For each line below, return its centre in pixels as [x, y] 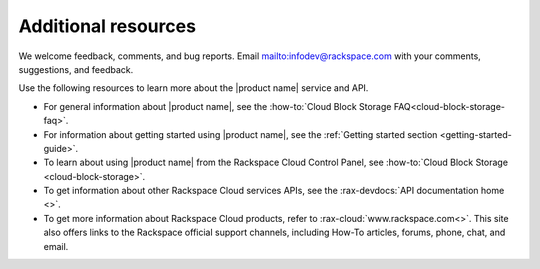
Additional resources [107, 26]
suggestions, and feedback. [76, 69]
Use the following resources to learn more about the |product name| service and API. [193, 88]
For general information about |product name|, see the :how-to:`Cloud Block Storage [217, 106]
